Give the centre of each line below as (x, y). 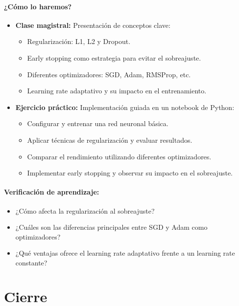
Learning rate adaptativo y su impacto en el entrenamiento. (117, 91)
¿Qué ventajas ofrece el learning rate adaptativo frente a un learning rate (125, 253)
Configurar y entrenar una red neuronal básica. (98, 123)
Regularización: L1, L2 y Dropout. (79, 41)
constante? (31, 262)
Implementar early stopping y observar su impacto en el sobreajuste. (130, 173)
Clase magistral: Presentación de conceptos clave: (93, 25)
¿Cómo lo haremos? (38, 6)
